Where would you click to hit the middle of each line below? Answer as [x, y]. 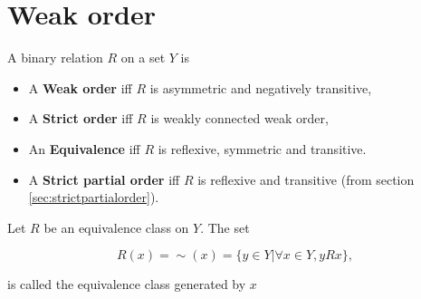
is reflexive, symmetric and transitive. [262, 148]
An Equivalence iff [84, 148]
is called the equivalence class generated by [127, 284]
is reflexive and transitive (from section [306, 179]
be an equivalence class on [116, 227]
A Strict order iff [81, 118]
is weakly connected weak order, [239, 118]
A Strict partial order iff [104, 179]
